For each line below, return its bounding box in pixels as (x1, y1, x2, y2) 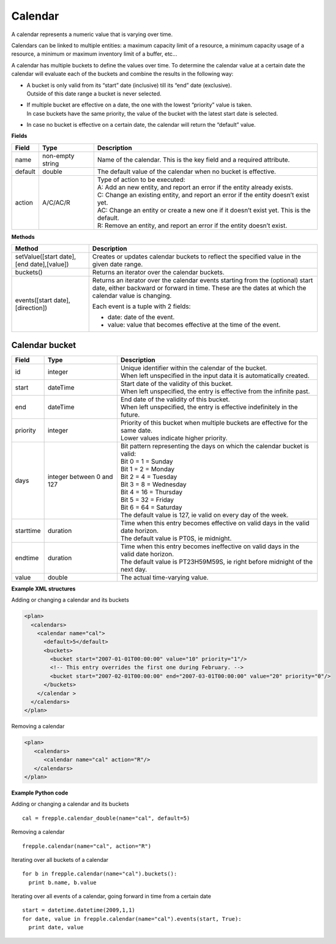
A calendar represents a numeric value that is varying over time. (11, 31, 173, 38)
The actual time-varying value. (120, 573, 209, 581)
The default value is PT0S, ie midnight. (120, 534, 232, 542)
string (42, 159, 59, 168)
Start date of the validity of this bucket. (120, 379, 233, 388)
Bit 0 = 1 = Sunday (120, 457, 173, 466)
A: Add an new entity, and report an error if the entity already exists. (97, 183, 293, 191)
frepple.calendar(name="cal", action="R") (22, 842, 152, 850)
